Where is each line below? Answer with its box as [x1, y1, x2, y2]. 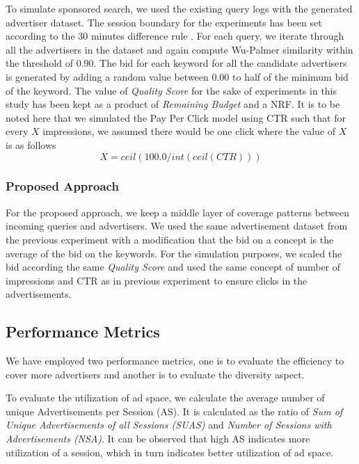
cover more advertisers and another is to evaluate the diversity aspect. [6, 367, 305, 381]
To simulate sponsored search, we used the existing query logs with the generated [6, 1, 353, 15]
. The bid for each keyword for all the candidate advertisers [93, 56, 347, 70]
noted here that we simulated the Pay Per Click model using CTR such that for [6, 110, 346, 125]
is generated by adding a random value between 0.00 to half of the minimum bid [6, 69, 349, 83]
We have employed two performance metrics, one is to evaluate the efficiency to [6, 353, 344, 368]
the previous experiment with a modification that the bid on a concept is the [6, 232, 334, 246]
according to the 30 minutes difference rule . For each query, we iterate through [6, 29, 344, 43]
